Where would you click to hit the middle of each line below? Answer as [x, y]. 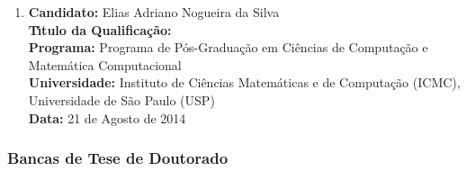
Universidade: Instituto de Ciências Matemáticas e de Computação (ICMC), [244, 82]
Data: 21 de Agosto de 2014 [107, 117]
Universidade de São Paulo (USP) [121, 99]
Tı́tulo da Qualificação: [100, 29]
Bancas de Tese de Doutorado [118, 158]
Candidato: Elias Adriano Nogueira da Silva [154, 12]
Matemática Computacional [105, 64]
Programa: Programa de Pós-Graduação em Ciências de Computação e [228, 47]
